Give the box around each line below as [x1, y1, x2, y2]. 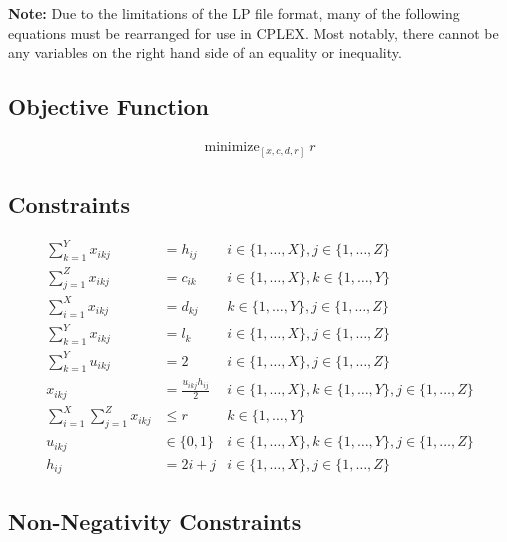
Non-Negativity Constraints [8, 505, 302, 536]
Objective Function [8, 91, 210, 122]
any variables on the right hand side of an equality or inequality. [8, 42, 402, 63]
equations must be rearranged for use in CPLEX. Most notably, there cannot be [8, 22, 499, 43]
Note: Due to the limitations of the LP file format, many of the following [8, 3, 460, 23]
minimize [204, 140, 260, 154]
